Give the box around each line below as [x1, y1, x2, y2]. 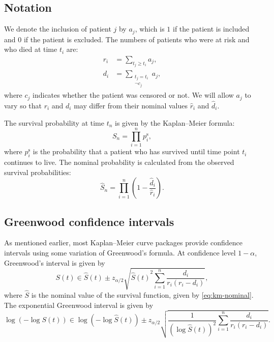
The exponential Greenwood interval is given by [4, 299, 154, 310]
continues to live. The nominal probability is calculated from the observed [4, 157, 234, 167]
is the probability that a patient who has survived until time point [33, 146, 240, 157]
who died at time [4, 44, 57, 54]
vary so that [4, 100, 42, 110]
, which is [135, 23, 165, 34]
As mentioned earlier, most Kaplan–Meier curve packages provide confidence [4, 237, 243, 248]
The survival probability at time [4, 117, 104, 128]
